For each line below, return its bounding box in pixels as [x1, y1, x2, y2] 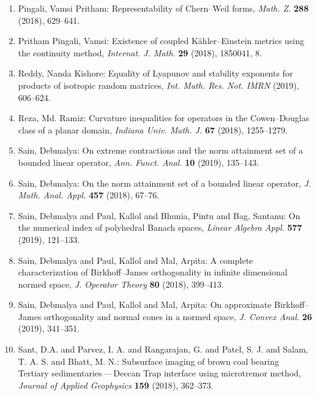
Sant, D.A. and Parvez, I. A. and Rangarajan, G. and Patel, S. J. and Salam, [18, 343, 308, 356]
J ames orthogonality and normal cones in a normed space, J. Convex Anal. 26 [18, 310, 312, 323]
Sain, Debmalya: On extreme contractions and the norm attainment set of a [18, 144, 303, 157]
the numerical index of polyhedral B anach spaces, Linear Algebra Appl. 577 [18, 221, 302, 234]
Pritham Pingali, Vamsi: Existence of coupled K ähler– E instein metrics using [18, 34, 305, 47]
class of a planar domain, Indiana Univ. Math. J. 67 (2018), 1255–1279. [18, 123, 288, 136]
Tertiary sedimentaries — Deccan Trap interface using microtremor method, [18, 367, 301, 379]
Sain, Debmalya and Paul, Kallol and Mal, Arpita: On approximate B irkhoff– [18, 298, 309, 311]
